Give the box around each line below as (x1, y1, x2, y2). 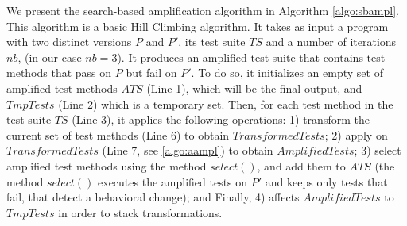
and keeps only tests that (265, 173, 388, 190)
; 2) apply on (324, 126, 388, 143)
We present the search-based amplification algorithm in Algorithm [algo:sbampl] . (6, 2, 400, 18)
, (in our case (17, 48, 82, 65)
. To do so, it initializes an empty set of (191, 64, 383, 81)
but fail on (126, 64, 177, 81)
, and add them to (257, 157, 346, 174)
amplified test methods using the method (6, 157, 207, 174)
